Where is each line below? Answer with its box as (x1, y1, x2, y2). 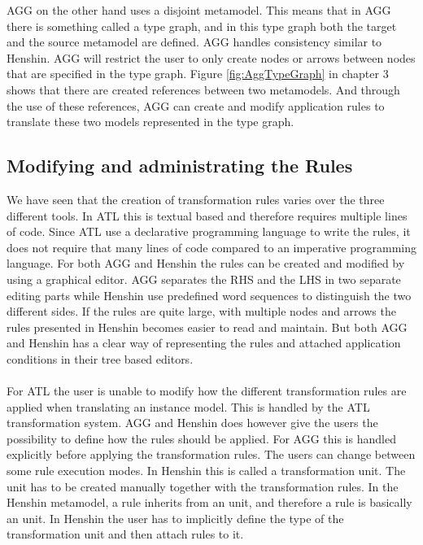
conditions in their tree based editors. (7, 350, 194, 367)
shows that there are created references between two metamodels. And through (7, 81, 400, 98)
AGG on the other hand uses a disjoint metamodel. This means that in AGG (7, 2, 391, 18)
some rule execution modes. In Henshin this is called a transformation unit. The (7, 462, 406, 479)
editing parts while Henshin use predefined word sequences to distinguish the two (7, 286, 412, 303)
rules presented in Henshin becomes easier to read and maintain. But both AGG (7, 318, 408, 335)
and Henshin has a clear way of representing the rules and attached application (7, 334, 401, 351)
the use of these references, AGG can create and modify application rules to (7, 97, 385, 114)
